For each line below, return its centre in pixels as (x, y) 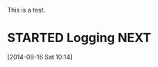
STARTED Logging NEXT (79, 38)
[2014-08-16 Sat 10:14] (40, 57)
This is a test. (26, 10)
